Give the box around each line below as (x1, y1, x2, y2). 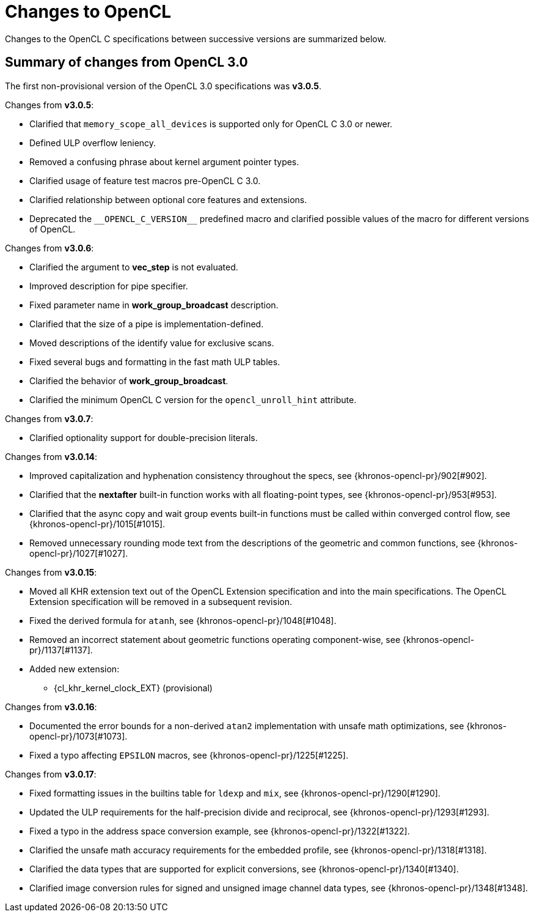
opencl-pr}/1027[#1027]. (29, 548, 128, 559)
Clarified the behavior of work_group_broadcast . (29, 375, 229, 386)
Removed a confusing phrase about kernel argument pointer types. (29, 156, 299, 167)
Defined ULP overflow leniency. (29, 137, 156, 148)
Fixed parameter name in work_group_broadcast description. (29, 299, 279, 310)
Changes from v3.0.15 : (5, 566, 97, 577)
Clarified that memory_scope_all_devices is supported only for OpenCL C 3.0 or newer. (29, 118, 393, 129)
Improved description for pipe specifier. (29, 280, 188, 291)
